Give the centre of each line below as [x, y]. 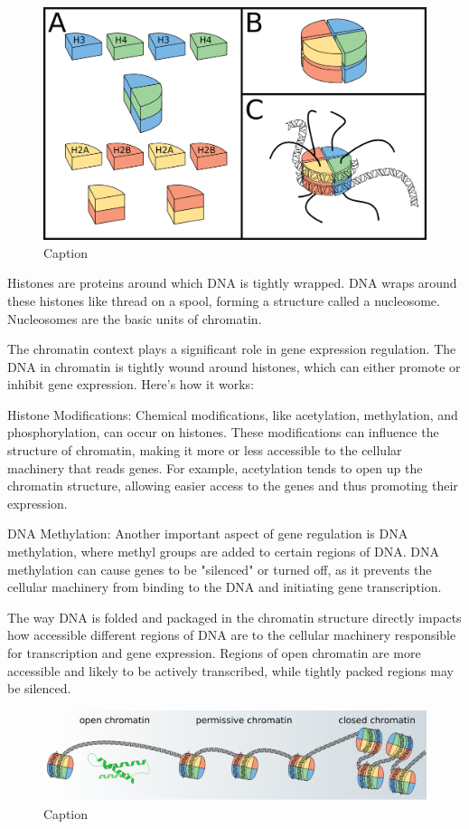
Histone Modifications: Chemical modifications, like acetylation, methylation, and [233, 414]
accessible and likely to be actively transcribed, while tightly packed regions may [230, 670]
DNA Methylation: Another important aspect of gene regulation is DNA [208, 534]
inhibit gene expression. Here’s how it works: [131, 384]
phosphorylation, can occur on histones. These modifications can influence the [223, 432]
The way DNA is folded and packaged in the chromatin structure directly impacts [234, 617]
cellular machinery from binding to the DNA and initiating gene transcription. [225, 587]
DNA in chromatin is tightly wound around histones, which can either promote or [234, 366]
